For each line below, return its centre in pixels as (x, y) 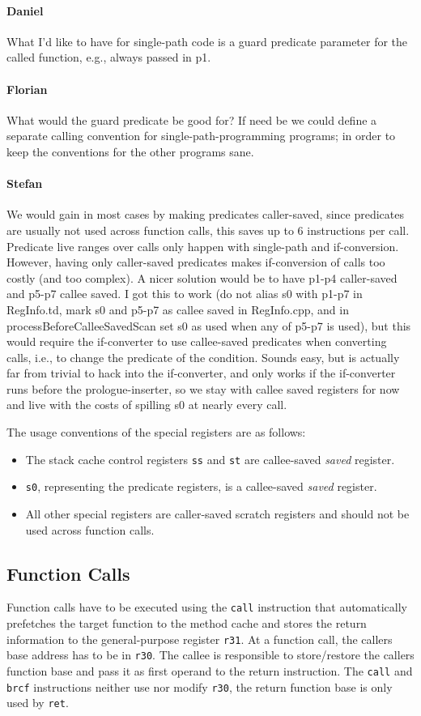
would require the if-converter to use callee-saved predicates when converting (197, 341)
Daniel (25, 10)
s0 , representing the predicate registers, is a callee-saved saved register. (201, 486)
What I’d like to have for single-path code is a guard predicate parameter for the (207, 41)
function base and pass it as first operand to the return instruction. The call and (210, 670)
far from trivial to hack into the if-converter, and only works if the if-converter (201, 373)
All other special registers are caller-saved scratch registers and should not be (217, 513)
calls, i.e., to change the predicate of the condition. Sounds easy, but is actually (203, 357)
